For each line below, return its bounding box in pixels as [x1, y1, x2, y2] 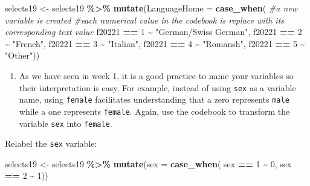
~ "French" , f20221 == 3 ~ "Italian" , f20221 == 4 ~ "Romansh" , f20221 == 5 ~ [5, 37, 305, 50]
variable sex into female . [19, 117, 112, 129]
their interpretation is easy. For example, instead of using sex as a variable [19, 81, 296, 94]
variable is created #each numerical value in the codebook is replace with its [5, 13, 285, 26]
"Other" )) [5, 49, 40, 62]
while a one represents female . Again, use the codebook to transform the [19, 104, 290, 117]
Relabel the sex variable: [5, 137, 97, 150]
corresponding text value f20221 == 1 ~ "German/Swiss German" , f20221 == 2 [5, 25, 302, 38]
